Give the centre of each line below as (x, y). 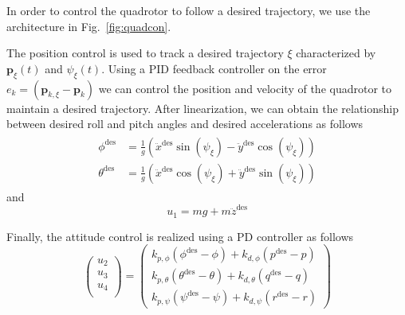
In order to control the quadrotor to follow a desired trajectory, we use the (189, 10)
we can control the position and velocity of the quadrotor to (245, 88)
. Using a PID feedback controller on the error (214, 68)
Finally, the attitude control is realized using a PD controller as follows (180, 236)
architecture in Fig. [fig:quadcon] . (89, 26)
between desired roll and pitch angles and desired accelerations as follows (185, 124)
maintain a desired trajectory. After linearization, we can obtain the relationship (202, 108)
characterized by (336, 53)
